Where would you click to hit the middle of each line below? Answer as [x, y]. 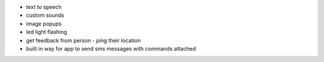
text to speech [44, 7]
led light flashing [46, 32]
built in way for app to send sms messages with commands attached [111, 48]
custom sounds [45, 15]
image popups [44, 23]
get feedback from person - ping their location [83, 40]
